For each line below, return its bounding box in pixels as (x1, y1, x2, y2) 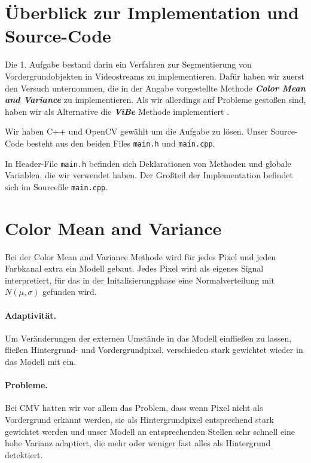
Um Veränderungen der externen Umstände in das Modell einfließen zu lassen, (5, 331, 292, 344)
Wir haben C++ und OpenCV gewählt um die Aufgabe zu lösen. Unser (5, 125, 268, 138)
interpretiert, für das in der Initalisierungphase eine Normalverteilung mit (5, 273, 275, 286)
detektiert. (5, 448, 43, 461)
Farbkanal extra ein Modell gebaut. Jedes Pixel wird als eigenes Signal (5, 262, 264, 275)
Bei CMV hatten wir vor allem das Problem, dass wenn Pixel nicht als (5, 401, 263, 414)
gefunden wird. (42, 285, 97, 298)
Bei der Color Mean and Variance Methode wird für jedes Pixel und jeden (5, 250, 276, 263)
